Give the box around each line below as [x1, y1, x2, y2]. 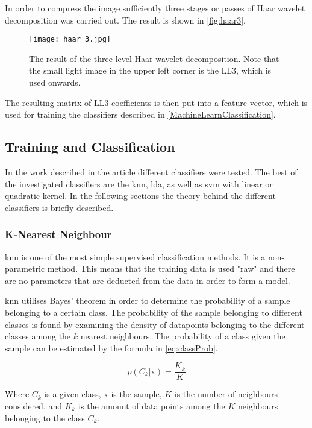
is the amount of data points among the [78, 400, 225, 412]
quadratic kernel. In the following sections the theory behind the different [5, 189, 276, 202]
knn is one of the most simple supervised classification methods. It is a [5, 250, 266, 263]
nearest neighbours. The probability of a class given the [80, 330, 285, 342]
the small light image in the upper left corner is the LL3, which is [29, 64, 272, 77]
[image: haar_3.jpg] [29, 35, 111, 44]
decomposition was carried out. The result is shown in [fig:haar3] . [5, 13, 246, 26]
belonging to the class [5, 411, 85, 424]
